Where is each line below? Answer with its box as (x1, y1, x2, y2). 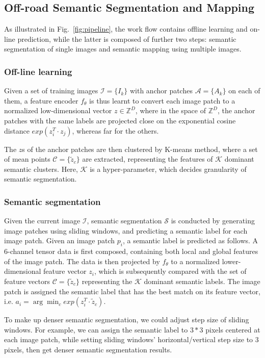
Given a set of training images (4, 85, 98, 96)
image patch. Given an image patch (4, 235, 115, 246)
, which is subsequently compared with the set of (94, 266, 247, 276)
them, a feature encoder (4, 95, 78, 106)
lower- (222, 255, 241, 266)
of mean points (4, 154, 50, 164)
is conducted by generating (171, 215, 255, 226)
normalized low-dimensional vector (4, 105, 112, 116)
